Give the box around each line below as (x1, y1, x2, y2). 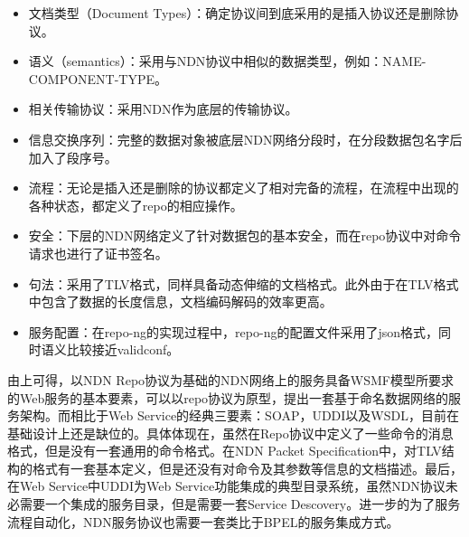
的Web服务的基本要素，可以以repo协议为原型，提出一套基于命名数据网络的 (7, 388, 449, 407)
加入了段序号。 (28, 147, 117, 166)
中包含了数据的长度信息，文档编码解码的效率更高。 (28, 292, 333, 311)
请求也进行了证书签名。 (28, 243, 168, 262)
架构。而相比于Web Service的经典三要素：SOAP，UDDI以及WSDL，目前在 (19, 406, 459, 425)
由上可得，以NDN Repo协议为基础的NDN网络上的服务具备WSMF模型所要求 (7, 370, 454, 389)
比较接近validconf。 (66, 340, 180, 359)
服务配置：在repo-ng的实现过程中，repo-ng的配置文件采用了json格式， (28, 322, 439, 341)
